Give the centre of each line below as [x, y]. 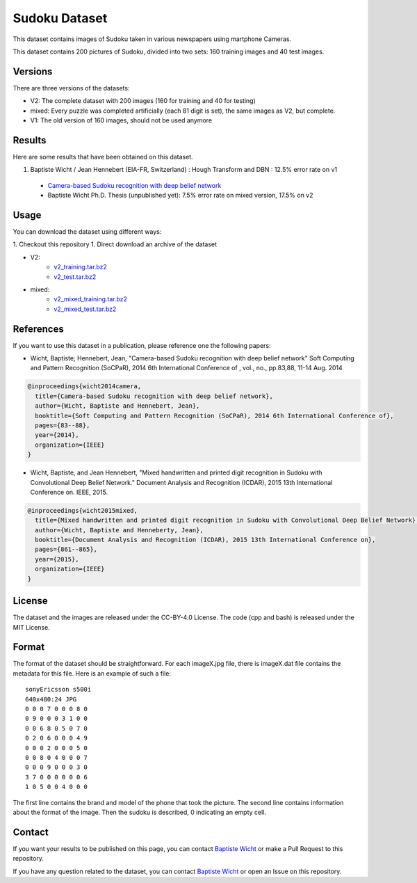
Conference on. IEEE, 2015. [69, 492]
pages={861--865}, [66, 549]
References [38, 329]
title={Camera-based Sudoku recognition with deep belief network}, [154, 396]
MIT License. [31, 627]
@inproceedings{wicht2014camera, [84, 387]
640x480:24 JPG [51, 699]
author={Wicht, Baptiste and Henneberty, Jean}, [120, 530]
